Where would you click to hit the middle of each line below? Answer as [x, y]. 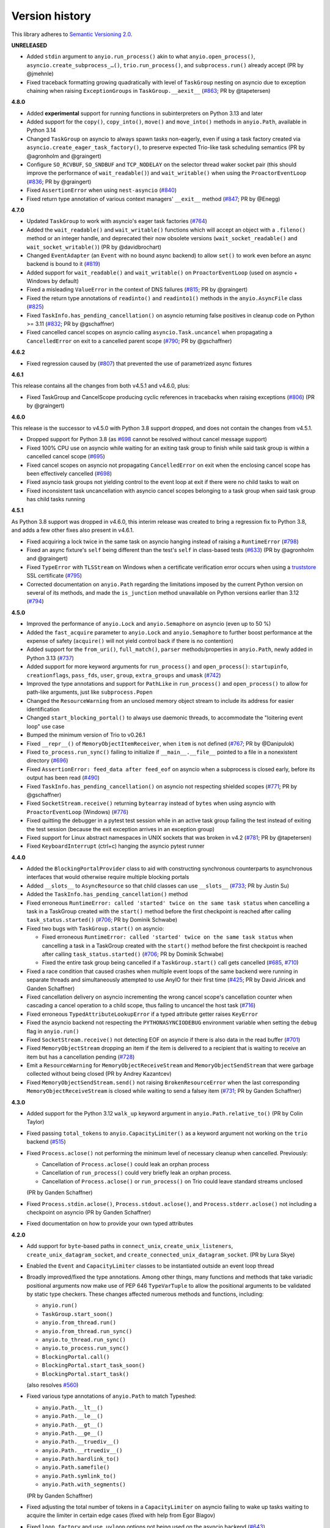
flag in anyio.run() [53, 1031]
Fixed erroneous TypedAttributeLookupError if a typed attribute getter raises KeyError [142, 1014]
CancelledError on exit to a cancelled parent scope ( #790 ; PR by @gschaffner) [129, 341]
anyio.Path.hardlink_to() [81, 1459]
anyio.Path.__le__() [73, 1416]
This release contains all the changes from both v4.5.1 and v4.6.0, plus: [101, 386]
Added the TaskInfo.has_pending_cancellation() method [107, 894]
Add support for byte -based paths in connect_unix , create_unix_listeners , [130, 1246]
